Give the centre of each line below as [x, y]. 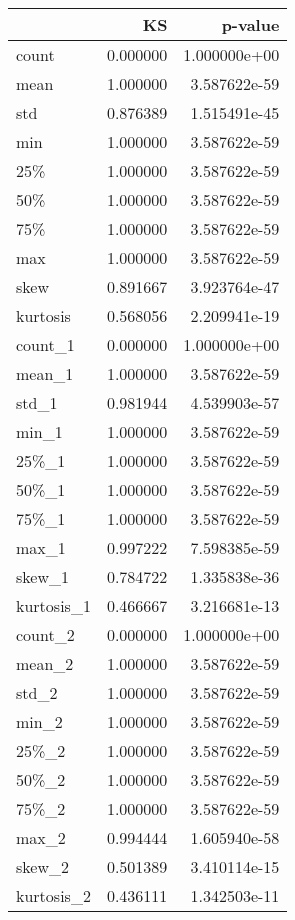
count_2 [45, 634]
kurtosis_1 [53, 605]
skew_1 [42, 576]
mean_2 [45, 663]
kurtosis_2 [53, 895]
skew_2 [42, 866]
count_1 [45, 344]
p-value [250, 24]
